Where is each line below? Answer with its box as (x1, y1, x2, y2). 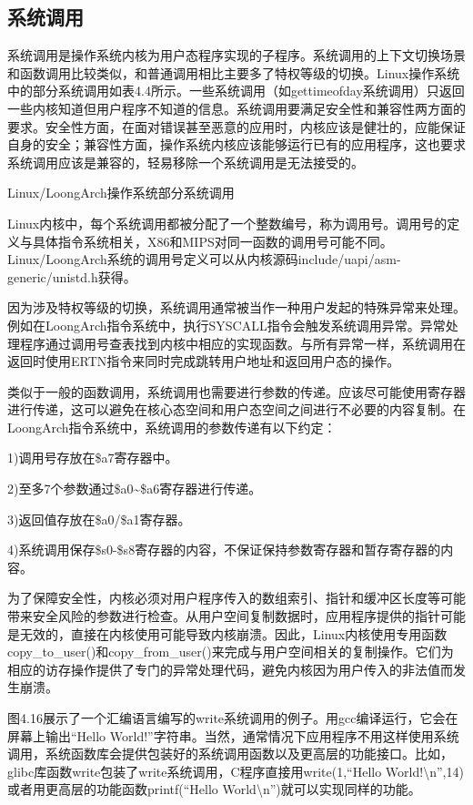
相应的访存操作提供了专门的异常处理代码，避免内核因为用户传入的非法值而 (7, 659, 453, 678)
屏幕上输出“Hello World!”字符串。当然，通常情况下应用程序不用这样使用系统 (7, 726, 459, 745)
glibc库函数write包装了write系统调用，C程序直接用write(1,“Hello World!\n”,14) (7, 761, 464, 780)
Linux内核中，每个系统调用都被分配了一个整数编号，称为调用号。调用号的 (7, 213, 448, 232)
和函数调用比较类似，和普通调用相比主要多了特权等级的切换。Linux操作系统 (7, 63, 460, 82)
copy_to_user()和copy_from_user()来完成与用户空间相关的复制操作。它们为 (7, 642, 454, 661)
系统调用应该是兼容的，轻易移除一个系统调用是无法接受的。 (7, 152, 364, 171)
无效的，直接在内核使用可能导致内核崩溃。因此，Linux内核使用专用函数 (19, 624, 448, 643)
